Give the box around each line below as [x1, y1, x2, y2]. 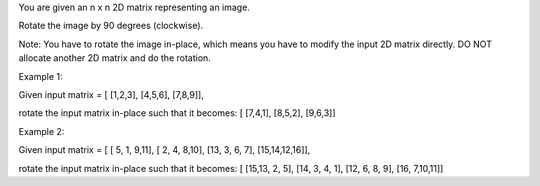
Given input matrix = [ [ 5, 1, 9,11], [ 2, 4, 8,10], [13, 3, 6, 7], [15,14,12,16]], [18, 144, 311, 156]
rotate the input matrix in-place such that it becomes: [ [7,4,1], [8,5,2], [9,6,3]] [18, 107, 336, 119]
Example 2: [18, 125, 65, 137]
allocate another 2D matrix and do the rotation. [18, 52, 212, 64]
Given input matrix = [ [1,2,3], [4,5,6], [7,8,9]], [18, 88, 205, 100]
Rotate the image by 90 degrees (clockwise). [18, 20, 204, 32]
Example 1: [18, 70, 63, 82]
